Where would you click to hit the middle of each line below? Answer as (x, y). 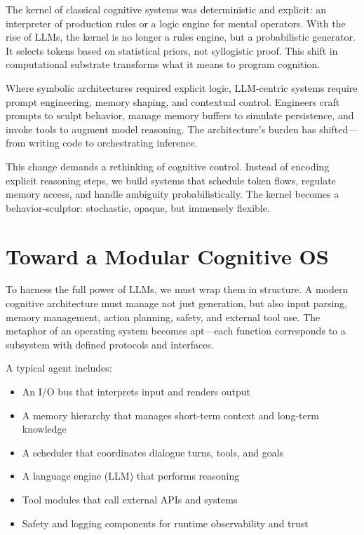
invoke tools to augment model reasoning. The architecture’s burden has (161, 129)
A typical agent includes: (59, 368)
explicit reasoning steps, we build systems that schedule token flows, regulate (171, 180)
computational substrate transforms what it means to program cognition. (163, 64)
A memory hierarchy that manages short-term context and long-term (170, 415)
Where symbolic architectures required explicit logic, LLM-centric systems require (182, 87)
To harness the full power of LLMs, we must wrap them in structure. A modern (177, 289)
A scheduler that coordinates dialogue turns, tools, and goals (153, 452)
